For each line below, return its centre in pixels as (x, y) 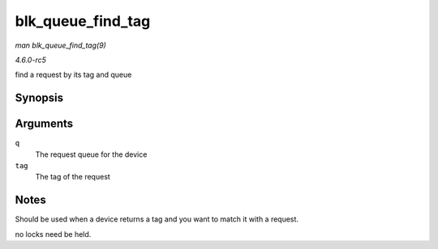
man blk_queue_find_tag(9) (61, 45)
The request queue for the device (91, 154)
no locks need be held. (53, 234)
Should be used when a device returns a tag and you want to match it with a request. (157, 219)
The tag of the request (73, 177)
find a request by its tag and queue (73, 75)
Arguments (44, 124)
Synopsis (39, 98)
